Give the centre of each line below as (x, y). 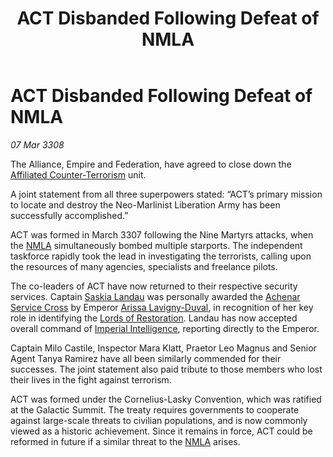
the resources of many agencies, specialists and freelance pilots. (144, 266)
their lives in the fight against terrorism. (91, 379)
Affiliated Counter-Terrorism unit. (78, 174)
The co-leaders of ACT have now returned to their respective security (154, 286)
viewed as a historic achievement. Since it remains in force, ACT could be (161, 431)
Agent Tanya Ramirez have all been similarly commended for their (146, 358)
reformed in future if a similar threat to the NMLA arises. (125, 441)
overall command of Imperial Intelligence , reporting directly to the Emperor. (165, 328)
